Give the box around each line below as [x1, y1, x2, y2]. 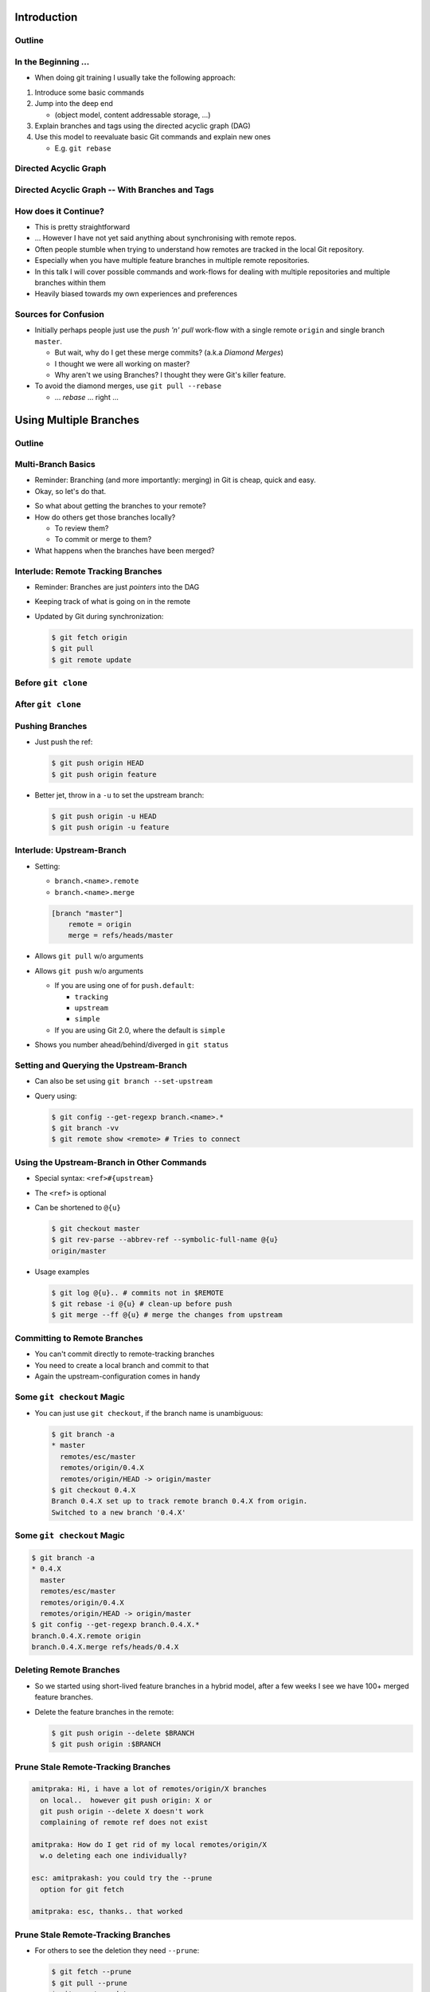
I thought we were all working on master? [54, 359, 190, 368]
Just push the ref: [34, 737, 93, 747]
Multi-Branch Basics [14, 459, 96, 470]
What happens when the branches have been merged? [34, 546, 215, 555]
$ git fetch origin [51, 633, 127, 641]
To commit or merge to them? [54, 535, 152, 544]
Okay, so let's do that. [34, 486, 107, 496]
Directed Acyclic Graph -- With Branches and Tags [14, 184, 214, 195]
